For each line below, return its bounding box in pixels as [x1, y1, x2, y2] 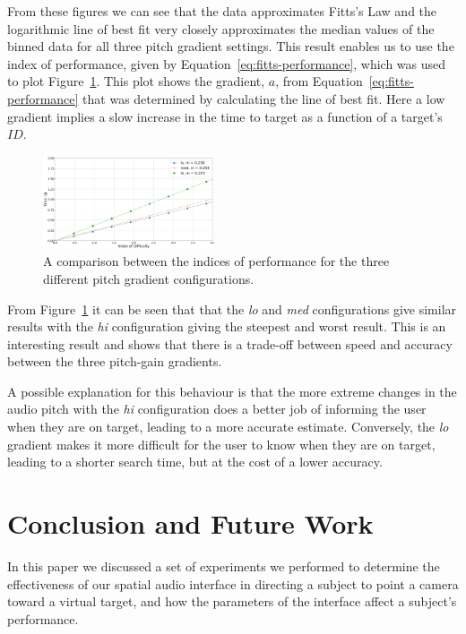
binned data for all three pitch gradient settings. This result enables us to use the [7, 37, 454, 56]
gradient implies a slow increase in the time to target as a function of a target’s [7, 107, 443, 125]
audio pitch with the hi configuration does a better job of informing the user [7, 399, 427, 418]
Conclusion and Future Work [7, 505, 374, 542]
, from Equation [275, 72, 363, 90]
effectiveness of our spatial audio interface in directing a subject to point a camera [7, 574, 459, 593]
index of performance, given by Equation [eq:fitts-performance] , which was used [7, 54, 446, 73]
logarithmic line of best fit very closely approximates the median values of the [7, 19, 435, 38]
